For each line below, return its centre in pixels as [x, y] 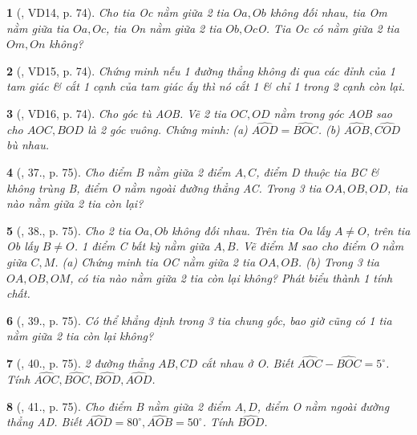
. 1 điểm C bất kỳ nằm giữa [142, 246]
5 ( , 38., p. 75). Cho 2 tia [69, 230]
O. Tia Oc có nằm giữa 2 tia [328, 28]
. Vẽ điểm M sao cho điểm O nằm [320, 246]
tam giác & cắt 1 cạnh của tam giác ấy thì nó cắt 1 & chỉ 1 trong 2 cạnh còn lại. [206, 86]
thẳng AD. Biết [44, 422]
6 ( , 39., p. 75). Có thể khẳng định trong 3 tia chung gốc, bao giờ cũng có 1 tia [199, 320]
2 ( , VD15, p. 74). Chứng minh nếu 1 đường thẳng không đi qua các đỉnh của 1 [201, 70]
